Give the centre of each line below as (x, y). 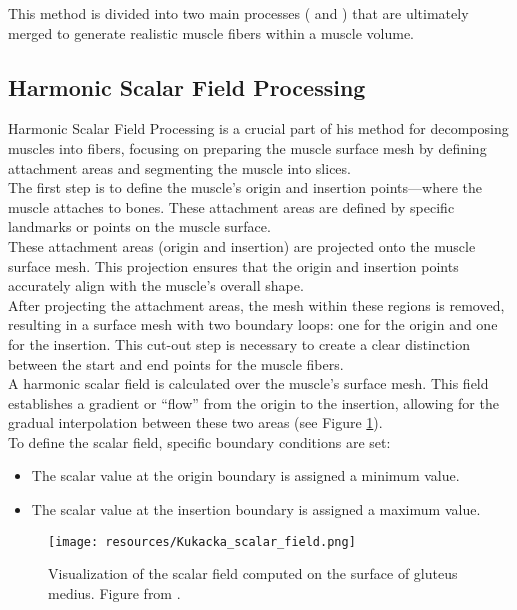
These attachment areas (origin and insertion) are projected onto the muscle (242, 245)
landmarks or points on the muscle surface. (139, 226)
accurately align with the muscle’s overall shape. (156, 285)
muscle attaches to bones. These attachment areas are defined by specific (231, 206)
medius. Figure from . (114, 592)
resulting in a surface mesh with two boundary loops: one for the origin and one (253, 324)
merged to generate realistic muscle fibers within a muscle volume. (211, 32)
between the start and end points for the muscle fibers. (176, 363)
